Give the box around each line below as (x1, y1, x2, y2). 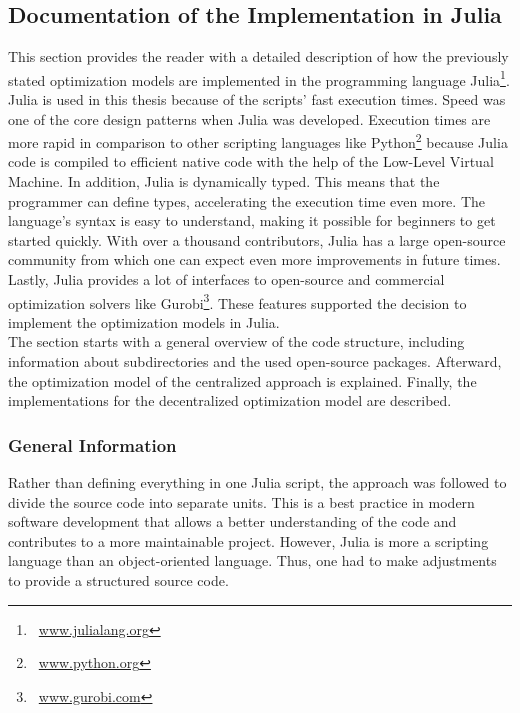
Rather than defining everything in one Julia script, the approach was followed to (8, 472, 507, 493)
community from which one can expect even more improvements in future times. (8, 249, 501, 270)
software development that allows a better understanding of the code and (8, 511, 457, 532)
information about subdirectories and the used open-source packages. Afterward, (8, 351, 502, 372)
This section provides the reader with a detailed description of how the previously (8, 46, 509, 67)
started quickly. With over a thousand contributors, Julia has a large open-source (8, 229, 506, 250)
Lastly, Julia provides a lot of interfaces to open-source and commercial (8, 269, 445, 290)
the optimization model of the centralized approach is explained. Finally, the (8, 370, 477, 391)
